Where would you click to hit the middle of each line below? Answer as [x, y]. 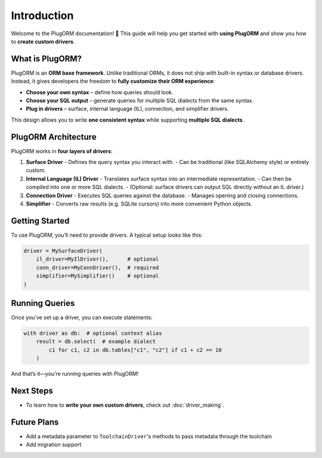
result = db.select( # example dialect [96, 342]
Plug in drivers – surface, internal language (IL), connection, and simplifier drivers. [127, 109]
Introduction [42, 16]
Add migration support [54, 445]
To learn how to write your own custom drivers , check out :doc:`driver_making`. [125, 405]
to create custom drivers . [43, 41]
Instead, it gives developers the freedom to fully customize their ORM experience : [113, 81]
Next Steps [32, 391]
